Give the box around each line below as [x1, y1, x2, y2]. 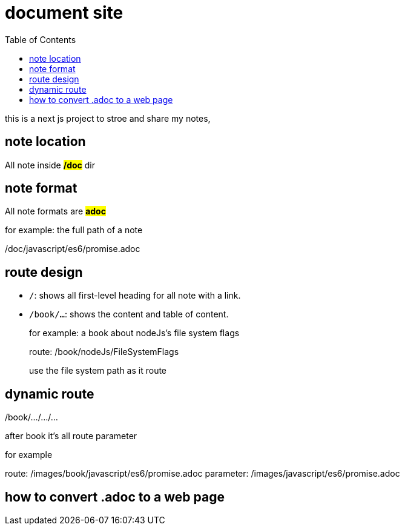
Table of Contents [5, 34, 76, 45]
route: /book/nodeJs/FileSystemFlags [29, 346, 179, 357]
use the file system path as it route [29, 365, 167, 376]
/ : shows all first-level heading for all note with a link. [29, 290, 241, 301]
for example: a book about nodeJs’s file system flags [29, 328, 240, 339]
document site [5, 2, 123, 23]
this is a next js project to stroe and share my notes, [5, 113, 211, 124]
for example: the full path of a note [5, 225, 143, 236]
